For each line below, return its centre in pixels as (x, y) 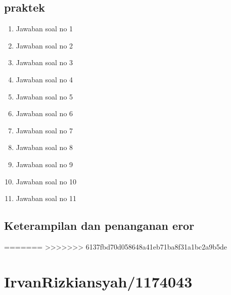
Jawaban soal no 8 (44, 147)
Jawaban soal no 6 (44, 113)
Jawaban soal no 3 (44, 62)
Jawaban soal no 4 (44, 79)
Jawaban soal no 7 (44, 130)
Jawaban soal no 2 (44, 45)
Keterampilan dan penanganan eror (99, 226)
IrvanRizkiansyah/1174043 (98, 281)
